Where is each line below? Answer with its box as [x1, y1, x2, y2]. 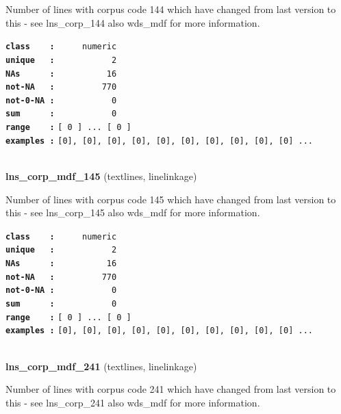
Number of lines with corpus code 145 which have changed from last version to [5, 192, 336, 206]
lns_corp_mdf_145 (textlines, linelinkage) [5, 169, 197, 183]
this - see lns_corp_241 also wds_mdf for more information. [5, 395, 260, 409]
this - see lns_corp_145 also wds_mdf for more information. [5, 205, 260, 220]
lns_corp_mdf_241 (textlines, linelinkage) [5, 359, 197, 373]
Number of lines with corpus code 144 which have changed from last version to [5, 2, 336, 16]
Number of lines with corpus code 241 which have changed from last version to [5, 382, 336, 396]
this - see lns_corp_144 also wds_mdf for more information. [5, 15, 260, 29]
